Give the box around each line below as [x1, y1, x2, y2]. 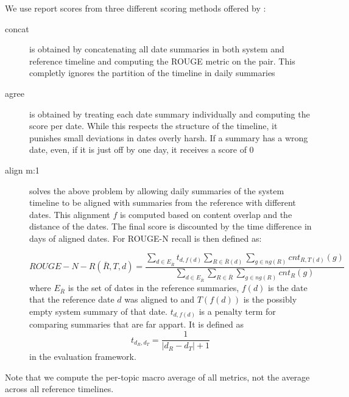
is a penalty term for [199, 304, 276, 317]
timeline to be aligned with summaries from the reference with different [29, 196, 296, 209]
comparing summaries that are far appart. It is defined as [29, 318, 244, 331]
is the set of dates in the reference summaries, [68, 281, 239, 293]
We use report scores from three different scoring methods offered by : [5, 2, 266, 14]
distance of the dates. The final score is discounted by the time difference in [29, 220, 312, 233]
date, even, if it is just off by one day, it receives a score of [29, 143, 247, 156]
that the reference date [29, 293, 115, 306]
